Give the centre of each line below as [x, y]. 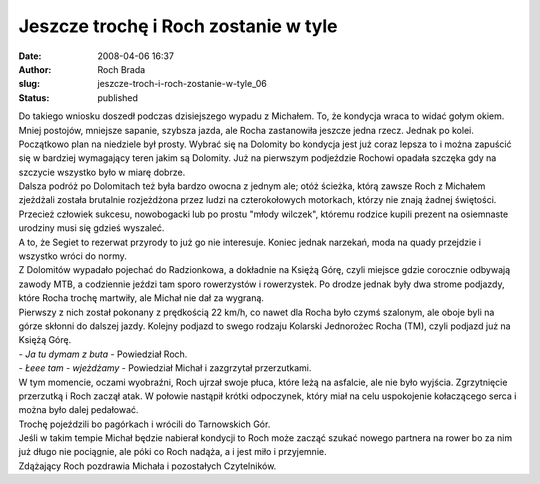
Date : [30, 56]
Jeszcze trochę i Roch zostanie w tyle [178, 26]
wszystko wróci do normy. [72, 256]
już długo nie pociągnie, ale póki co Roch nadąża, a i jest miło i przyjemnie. [172, 452]
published [118, 97]
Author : [35, 69]
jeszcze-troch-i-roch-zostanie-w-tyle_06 [182, 84]
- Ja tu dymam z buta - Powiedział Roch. [103, 354]
